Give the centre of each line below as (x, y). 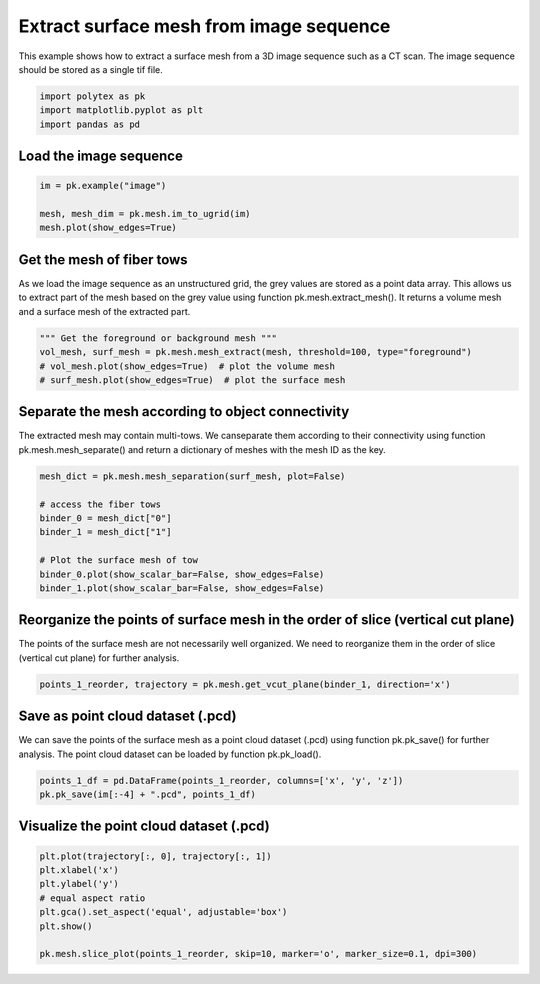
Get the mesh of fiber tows (103, 259)
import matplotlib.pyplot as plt (121, 110)
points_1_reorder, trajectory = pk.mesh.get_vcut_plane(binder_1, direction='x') (245, 684)
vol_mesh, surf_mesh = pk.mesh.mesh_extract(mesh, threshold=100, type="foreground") (255, 352)
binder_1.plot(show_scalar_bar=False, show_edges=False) (182, 588)
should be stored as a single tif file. (91, 69)
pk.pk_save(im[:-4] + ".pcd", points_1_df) (148, 794)
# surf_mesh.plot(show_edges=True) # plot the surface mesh (192, 379)
